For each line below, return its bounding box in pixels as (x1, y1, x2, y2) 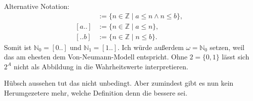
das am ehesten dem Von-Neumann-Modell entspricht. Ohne (4, 51, 187, 62)
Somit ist (4, 42, 32, 52)
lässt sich (222, 51, 250, 62)
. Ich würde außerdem (117, 42, 184, 52)
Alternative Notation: (4, 1, 70, 11)
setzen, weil (210, 42, 245, 52)
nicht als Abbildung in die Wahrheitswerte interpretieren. (13, 61, 188, 71)
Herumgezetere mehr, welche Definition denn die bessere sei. (4, 88, 187, 98)
